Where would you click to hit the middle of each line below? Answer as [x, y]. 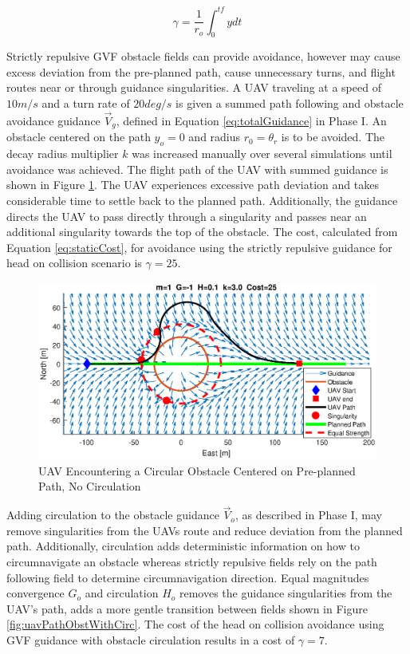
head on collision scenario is [74, 263]
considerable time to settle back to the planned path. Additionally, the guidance [202, 200]
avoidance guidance [53, 120]
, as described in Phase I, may [308, 515]
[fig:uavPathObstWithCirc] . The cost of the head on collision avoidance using [195, 624]
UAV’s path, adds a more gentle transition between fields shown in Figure [187, 608]
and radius [215, 137]
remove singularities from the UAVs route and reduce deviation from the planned [205, 530]
